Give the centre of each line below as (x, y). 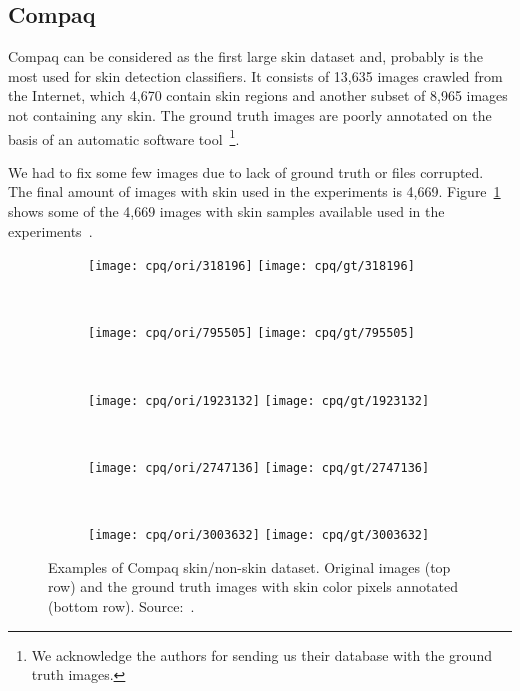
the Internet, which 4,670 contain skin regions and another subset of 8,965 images (258, 95)
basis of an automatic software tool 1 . (124, 137)
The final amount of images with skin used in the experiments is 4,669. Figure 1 (254, 191)
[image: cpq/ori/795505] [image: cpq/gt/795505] (251, 333)
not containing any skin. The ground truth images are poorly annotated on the (250, 114)
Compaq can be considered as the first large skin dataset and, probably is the (246, 56)
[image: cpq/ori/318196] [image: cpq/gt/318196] (251, 266)
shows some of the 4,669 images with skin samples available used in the (226, 211)
